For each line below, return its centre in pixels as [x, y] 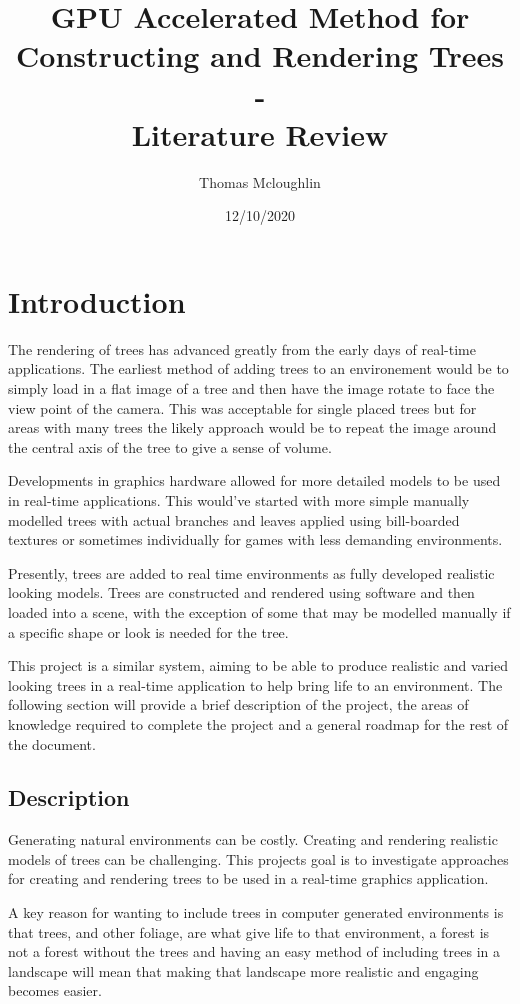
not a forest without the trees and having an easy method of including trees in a [254, 951]
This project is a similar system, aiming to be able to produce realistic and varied [258, 665]
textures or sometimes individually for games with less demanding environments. [255, 539]
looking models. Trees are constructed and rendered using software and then [241, 592]
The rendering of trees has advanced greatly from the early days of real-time [242, 348]
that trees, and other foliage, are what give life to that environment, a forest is [249, 931]
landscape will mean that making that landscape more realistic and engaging [243, 970]
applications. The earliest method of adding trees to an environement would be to [258, 368]
